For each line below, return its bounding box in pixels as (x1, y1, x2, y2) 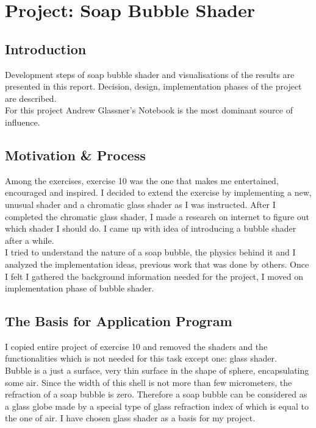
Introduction (5, 39, 87, 58)
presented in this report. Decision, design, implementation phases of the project (5, 80, 302, 93)
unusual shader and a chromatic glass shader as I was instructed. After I (5, 198, 276, 210)
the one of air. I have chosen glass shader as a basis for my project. (5, 412, 256, 424)
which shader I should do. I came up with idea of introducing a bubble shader (5, 222, 296, 235)
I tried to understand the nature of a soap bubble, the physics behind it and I (5, 246, 296, 259)
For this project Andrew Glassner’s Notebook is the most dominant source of (5, 104, 293, 116)
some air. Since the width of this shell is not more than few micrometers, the (5, 376, 292, 388)
